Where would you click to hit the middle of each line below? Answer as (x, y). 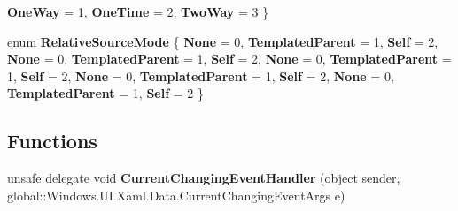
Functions (52, 141)
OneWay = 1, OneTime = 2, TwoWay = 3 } (138, 11)
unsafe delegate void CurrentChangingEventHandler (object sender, (204, 178)
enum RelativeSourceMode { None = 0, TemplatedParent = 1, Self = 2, (223, 41)
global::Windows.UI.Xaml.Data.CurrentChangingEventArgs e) (176, 195)
